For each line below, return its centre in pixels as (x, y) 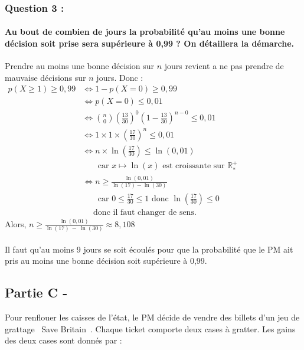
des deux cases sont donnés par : (63, 340)
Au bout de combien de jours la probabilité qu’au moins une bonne (145, 32)
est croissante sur (194, 166)
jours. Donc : (120, 77)
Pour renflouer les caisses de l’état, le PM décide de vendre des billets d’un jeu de (152, 317)
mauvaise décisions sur (45, 77)
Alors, (16, 223)
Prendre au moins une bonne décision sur (79, 66)
